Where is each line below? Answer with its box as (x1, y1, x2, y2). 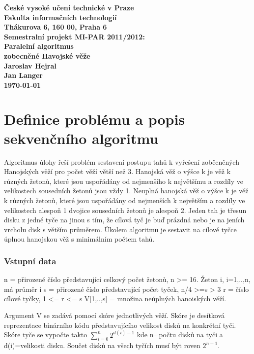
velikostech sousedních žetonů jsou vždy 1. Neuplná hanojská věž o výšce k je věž (4, 185, 249, 196)
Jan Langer (4, 70, 43, 80)
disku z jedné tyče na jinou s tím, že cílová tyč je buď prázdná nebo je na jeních (4, 214, 245, 225)
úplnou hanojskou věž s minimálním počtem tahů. (4, 234, 155, 244)
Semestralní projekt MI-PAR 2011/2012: (4, 31, 145, 41)
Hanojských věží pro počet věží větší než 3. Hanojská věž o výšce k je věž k (4, 166, 231, 177)
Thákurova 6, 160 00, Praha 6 (4, 22, 107, 32)
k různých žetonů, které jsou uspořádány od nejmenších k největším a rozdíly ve (4, 195, 245, 206)
